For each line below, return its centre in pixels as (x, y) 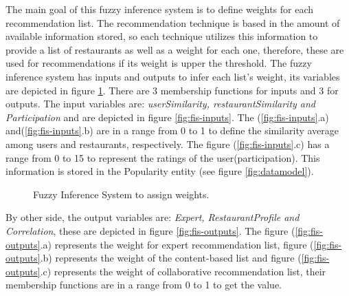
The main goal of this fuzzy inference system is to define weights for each (160, 9)
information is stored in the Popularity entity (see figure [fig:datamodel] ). (160, 171)
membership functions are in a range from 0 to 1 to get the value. (144, 285)
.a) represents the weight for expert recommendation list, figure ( (177, 244)
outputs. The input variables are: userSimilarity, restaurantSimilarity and (161, 104)
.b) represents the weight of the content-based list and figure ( (171, 258)
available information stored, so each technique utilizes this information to (162, 36)
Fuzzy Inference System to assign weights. (121, 194)
